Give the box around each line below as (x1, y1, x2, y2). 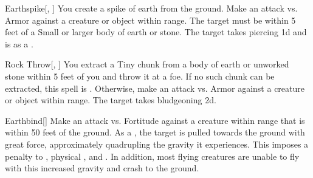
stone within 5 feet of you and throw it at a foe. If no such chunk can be (5, 69, 275, 82)
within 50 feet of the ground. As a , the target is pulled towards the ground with (5, 126, 305, 139)
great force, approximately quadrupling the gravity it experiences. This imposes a (5, 137, 309, 150)
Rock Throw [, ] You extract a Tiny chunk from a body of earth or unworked (5, 58, 289, 70)
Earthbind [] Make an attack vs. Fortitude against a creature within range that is (5, 114, 305, 126)
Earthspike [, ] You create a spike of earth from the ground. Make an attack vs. (5, 2, 298, 14)
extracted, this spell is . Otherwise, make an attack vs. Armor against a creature (5, 81, 304, 94)
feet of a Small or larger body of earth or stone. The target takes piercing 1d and (5, 26, 307, 38)
